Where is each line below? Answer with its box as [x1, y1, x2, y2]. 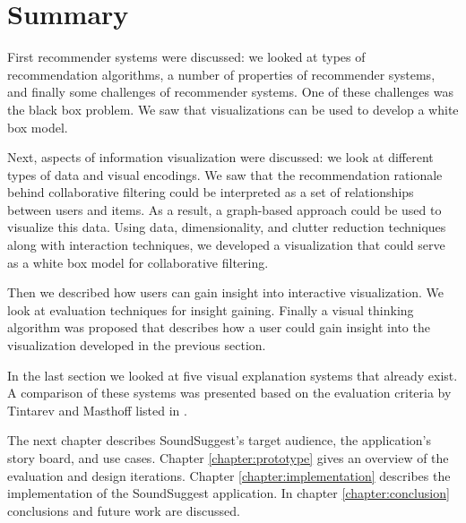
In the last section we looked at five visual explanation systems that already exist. [7, 365, 458, 384]
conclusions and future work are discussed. [7, 501, 240, 519]
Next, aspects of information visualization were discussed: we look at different [7, 148, 434, 167]
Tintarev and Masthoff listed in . [7, 400, 187, 419]
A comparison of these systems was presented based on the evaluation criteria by [7, 383, 452, 402]
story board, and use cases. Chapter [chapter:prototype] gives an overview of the [7, 449, 449, 467]
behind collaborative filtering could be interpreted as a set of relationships [7, 183, 414, 201]
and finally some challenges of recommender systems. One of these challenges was [7, 82, 453, 101]
